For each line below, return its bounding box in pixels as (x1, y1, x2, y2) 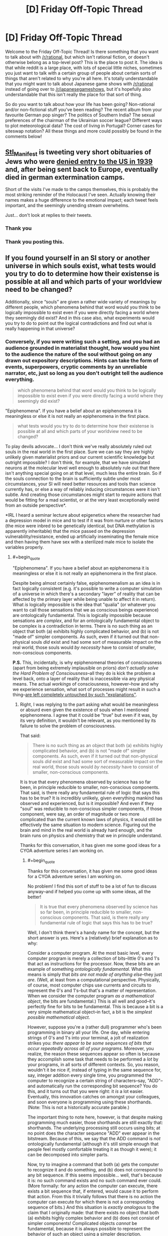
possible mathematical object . (27, 1014, 90, 1020)
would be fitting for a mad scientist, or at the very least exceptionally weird (5, 497, 159, 503)
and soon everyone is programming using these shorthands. (27, 1099, 152, 1105)
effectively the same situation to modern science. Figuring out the (20, 822, 156, 828)
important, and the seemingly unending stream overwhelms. (5, 202, 129, 208)
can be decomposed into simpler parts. (27, 1152, 109, 1158)
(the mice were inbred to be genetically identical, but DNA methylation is (5, 523, 155, 529)
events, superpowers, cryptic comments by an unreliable (5, 363, 147, 370)
